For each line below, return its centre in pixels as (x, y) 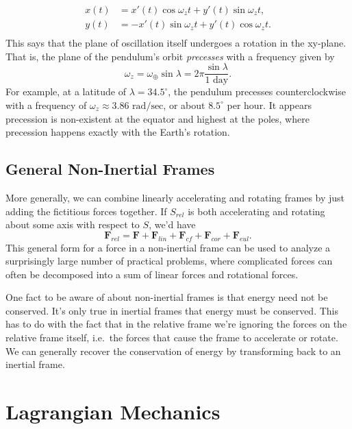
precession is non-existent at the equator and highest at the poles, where (158, 118)
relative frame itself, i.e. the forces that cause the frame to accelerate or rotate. (172, 338)
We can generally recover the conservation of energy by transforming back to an (173, 351)
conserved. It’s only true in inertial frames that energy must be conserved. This (172, 310)
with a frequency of (46, 105)
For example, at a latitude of (66, 91)
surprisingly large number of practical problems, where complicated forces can (169, 261)
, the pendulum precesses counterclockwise (257, 91)
